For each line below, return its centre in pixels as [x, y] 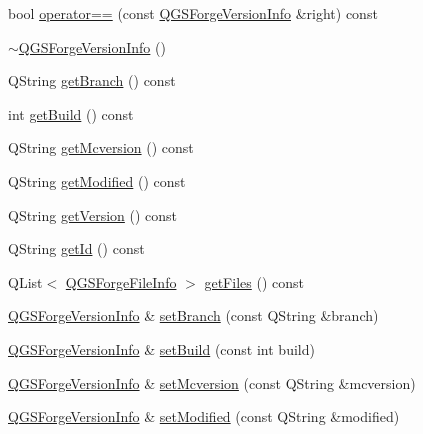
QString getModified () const [97, 180]
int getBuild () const [71, 113]
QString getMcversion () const [101, 147]
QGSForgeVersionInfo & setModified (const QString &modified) [204, 416]
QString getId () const [76, 248]
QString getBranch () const [92, 80]
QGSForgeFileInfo [121, 281]
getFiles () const [254, 281]
